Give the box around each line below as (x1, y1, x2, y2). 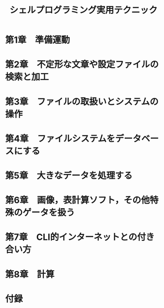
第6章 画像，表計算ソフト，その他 (5, 195, 150, 206)
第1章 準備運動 (5, 34, 71, 46)
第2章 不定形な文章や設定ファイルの (5, 59, 159, 70)
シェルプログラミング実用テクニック (9, 4, 158, 16)
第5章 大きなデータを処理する (5, 170, 133, 181)
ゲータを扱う (22, 207, 76, 219)
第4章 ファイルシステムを (5, 133, 116, 144)
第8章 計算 (5, 269, 55, 280)
